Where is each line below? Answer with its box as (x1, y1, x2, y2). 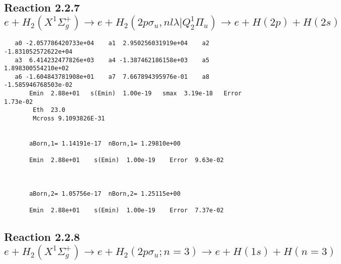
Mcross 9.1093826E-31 (33, 115, 105, 122)
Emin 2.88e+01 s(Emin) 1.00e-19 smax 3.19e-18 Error (29, 90, 242, 97)
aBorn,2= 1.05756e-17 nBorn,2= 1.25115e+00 (29, 190, 181, 198)
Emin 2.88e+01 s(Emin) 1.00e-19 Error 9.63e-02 (29, 157, 224, 164)
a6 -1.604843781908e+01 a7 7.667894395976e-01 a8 (15, 73, 210, 80)
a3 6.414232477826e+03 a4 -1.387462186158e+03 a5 (15, 56, 210, 64)
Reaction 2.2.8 (4, 229, 80, 244)
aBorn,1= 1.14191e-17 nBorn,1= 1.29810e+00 (29, 140, 181, 148)
